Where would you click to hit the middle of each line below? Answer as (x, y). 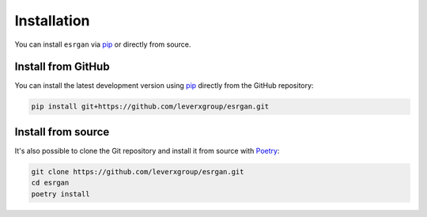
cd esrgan (50, 183)
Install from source (62, 132)
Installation (52, 21)
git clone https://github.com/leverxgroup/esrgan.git (138, 171)
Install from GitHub (62, 67)
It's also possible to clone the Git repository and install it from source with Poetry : (147, 150)
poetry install (60, 194)
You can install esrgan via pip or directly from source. (103, 44)
